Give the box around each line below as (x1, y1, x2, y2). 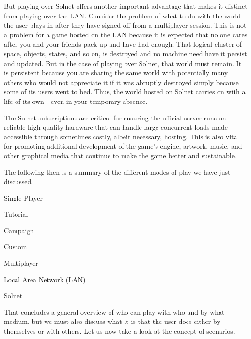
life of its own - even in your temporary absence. (4, 96, 148, 106)
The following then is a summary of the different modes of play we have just (4, 167, 231, 177)
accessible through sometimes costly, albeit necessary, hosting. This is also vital (4, 131, 239, 141)
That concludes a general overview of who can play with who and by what (4, 306, 225, 317)
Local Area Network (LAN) (4, 274, 86, 284)
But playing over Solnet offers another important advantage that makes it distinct (4, 1, 248, 11)
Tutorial (4, 209, 28, 219)
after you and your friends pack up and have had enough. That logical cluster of (4, 39, 242, 49)
